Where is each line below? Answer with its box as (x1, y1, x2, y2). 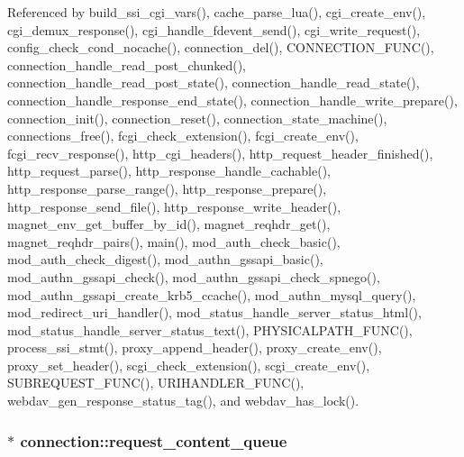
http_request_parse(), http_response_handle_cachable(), (7, 161, 332, 180)
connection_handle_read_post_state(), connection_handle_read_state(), (7, 73, 420, 92)
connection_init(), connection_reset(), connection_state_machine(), (7, 108, 387, 127)
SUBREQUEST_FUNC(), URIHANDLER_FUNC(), (7, 373, 305, 392)
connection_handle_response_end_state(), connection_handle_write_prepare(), (7, 90, 458, 109)
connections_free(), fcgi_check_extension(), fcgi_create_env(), (7, 126, 359, 145)
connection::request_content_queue (20, 429, 287, 452)
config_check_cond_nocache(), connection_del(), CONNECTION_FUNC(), (7, 38, 434, 57)
